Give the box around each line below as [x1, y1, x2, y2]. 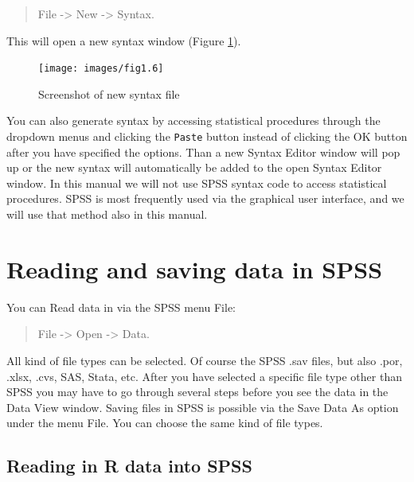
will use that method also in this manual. [6, 206, 208, 223]
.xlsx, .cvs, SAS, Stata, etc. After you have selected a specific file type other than [6, 367, 402, 384]
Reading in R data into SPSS [6, 453, 252, 478]
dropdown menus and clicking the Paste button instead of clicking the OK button [6, 128, 408, 145]
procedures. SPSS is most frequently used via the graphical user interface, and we [6, 190, 404, 207]
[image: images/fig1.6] [38, 63, 164, 75]
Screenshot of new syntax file [38, 85, 180, 102]
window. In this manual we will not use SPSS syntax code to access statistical [6, 174, 387, 191]
